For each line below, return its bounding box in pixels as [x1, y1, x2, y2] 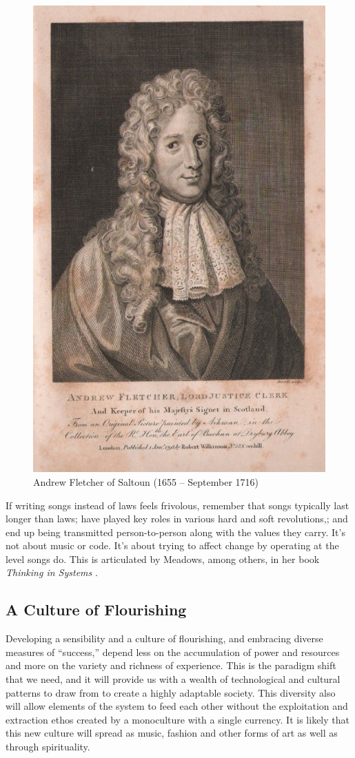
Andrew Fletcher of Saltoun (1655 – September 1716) [33, 474, 258, 489]
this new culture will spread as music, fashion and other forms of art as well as [6, 726, 338, 740]
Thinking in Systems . [6, 565, 98, 580]
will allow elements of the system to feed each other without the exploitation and [6, 699, 348, 713]
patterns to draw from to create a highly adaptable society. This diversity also [6, 685, 336, 699]
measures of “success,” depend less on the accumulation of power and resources [6, 644, 340, 659]
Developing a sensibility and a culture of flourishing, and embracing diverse [6, 631, 323, 646]
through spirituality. [6, 739, 90, 754]
